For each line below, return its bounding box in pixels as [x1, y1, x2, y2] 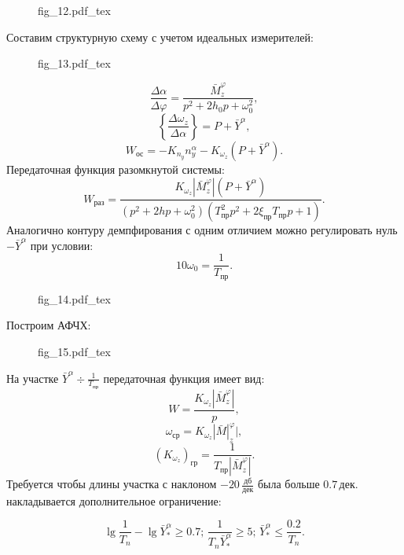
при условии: [30, 237, 94, 253]
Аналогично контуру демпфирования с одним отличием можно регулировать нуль [6, 222, 398, 238]
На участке [6, 369, 59, 386]
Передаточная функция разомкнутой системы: [6, 160, 225, 177]
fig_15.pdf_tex [38, 344, 111, 359]
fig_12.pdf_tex [38, 2, 111, 18]
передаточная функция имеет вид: [103, 369, 265, 386]
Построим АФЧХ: [6, 317, 91, 333]
